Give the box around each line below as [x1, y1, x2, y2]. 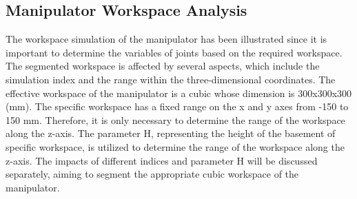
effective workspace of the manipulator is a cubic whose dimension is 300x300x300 [6, 85, 352, 100]
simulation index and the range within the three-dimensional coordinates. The [6, 72, 336, 86]
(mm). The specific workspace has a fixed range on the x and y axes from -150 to [6, 99, 349, 114]
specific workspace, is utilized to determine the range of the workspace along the [6, 139, 345, 154]
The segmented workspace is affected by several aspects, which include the [6, 59, 320, 73]
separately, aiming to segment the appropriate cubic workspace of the [6, 167, 299, 181]
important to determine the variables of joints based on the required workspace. [6, 45, 343, 59]
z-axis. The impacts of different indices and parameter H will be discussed [6, 153, 318, 167]
